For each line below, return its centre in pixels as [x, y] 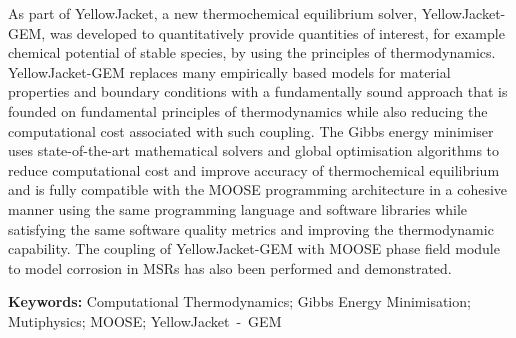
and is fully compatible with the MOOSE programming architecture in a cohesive [258, 189]
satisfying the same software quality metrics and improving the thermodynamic [251, 228]
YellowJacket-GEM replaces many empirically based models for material [229, 71]
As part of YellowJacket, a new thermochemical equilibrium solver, [213, 13]
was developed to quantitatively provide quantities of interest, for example [277, 32]
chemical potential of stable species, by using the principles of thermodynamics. [252, 52]
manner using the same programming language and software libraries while [238, 208]
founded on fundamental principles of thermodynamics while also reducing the [248, 110]
